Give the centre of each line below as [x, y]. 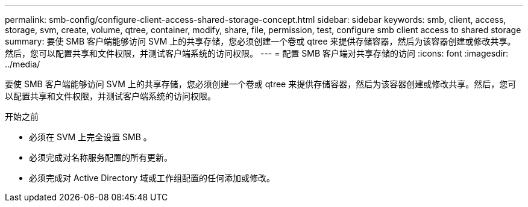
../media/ [23, 64]
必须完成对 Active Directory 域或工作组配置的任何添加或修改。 [152, 178]
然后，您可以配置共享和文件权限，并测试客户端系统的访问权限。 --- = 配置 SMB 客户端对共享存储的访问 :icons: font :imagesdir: [257, 53]
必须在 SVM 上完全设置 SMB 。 [90, 137]
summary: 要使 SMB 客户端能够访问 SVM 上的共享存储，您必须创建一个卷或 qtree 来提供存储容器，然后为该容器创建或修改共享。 [260, 41]
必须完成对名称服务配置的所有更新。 [101, 157]
